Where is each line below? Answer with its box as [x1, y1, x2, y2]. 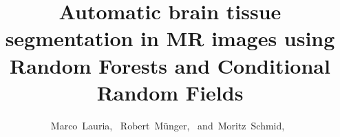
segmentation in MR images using [5, 24, 335, 52]
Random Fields [96, 78, 244, 106]
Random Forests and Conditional [10, 51, 330, 79]
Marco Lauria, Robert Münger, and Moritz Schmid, [50, 118, 285, 132]
